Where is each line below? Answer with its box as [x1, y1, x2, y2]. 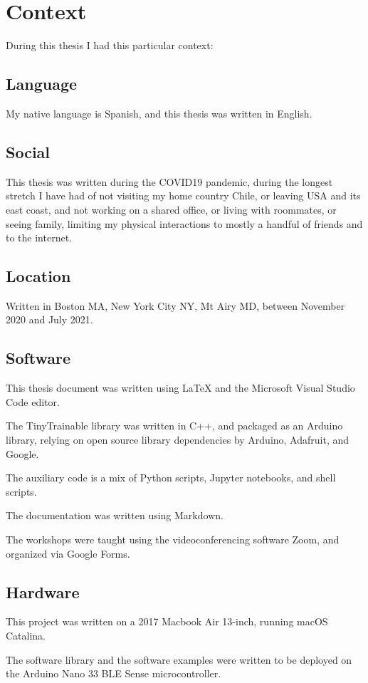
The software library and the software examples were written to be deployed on [6, 652, 352, 667]
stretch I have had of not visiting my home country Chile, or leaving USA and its [6, 188, 361, 203]
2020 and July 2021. [6, 312, 93, 327]
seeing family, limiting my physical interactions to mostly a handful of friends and [6, 216, 363, 231]
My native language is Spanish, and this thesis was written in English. [6, 105, 312, 120]
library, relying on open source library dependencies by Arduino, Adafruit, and [6, 432, 349, 447]
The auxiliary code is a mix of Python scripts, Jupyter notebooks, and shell [6, 470, 336, 485]
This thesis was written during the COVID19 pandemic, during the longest [6, 174, 333, 189]
